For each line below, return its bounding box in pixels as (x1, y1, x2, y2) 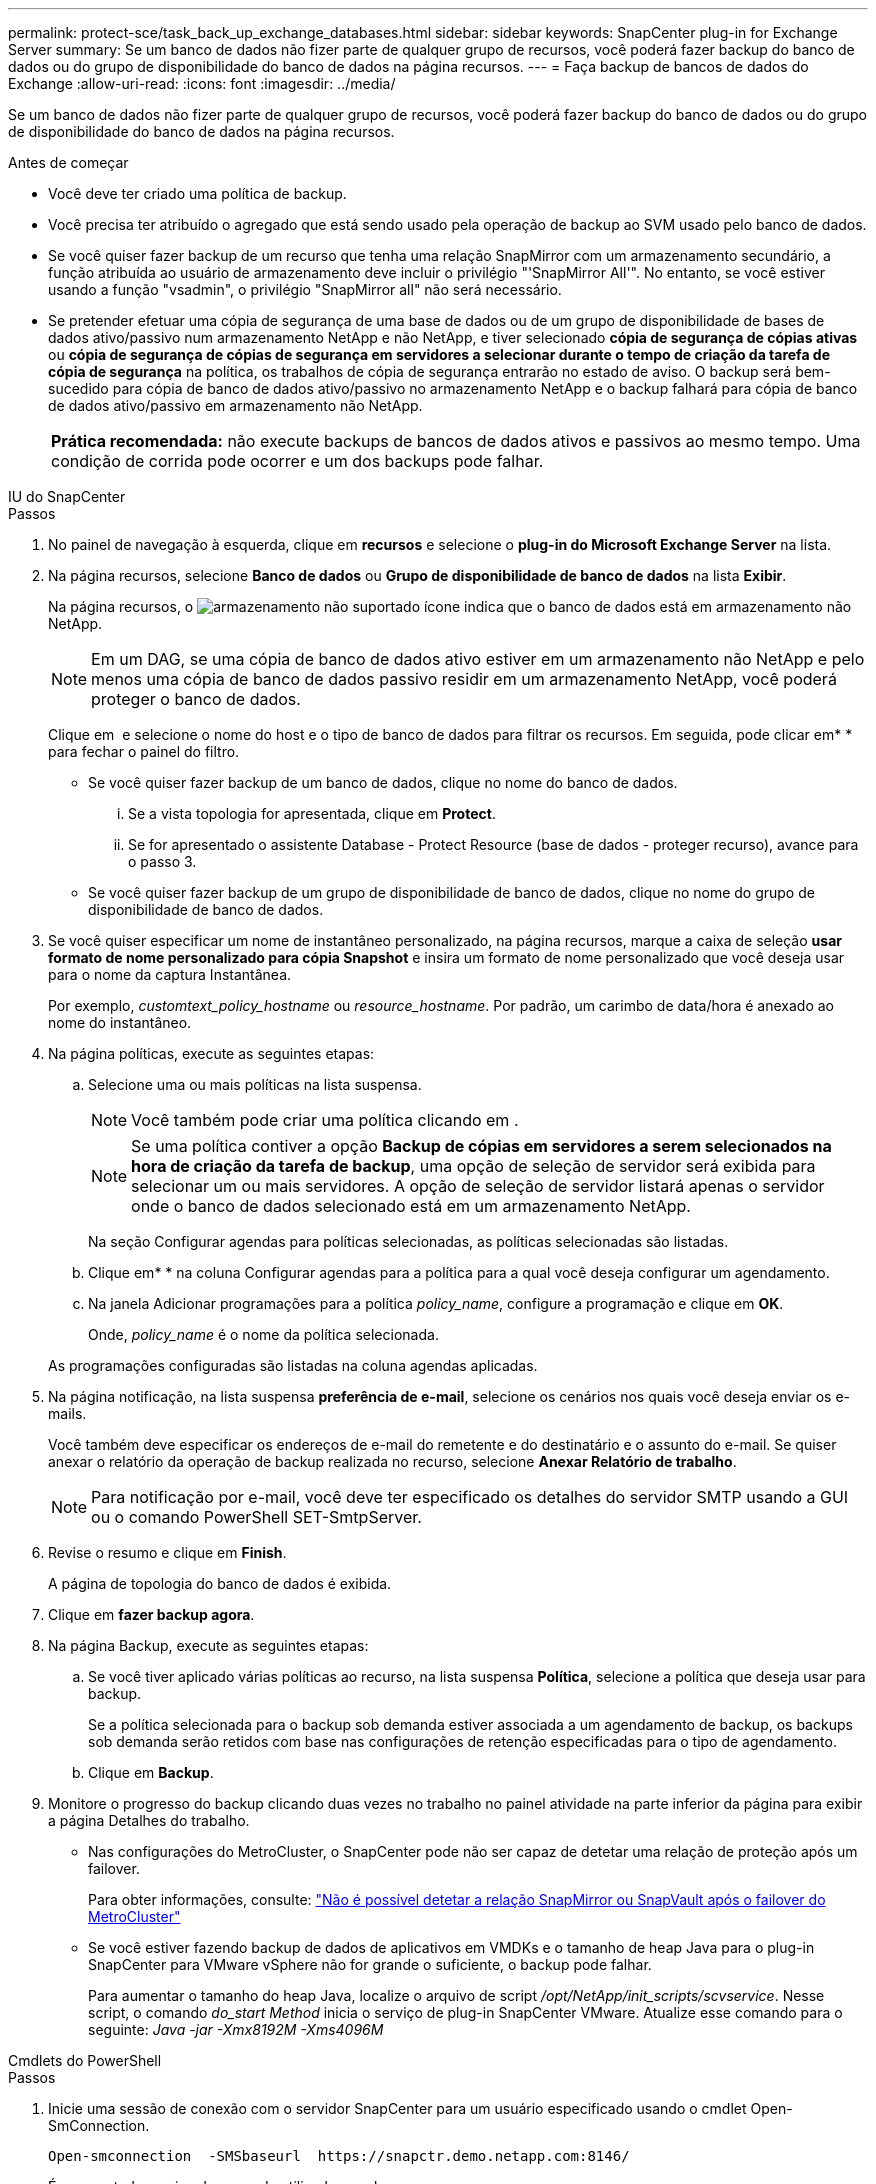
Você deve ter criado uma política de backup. (48, 185, 347, 202)
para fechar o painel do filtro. (48, 743, 240, 760)
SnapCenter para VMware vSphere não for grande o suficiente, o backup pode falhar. (88, 1956, 652, 1973)
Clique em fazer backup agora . (48, 1606, 255, 1623)
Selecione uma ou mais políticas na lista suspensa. (88, 1076, 422, 1093)
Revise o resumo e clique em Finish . (48, 1544, 287, 1561)
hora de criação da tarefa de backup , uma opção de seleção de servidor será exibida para (131, 1156, 816, 1176)
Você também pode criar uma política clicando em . (131, 1110, 519, 1130)
